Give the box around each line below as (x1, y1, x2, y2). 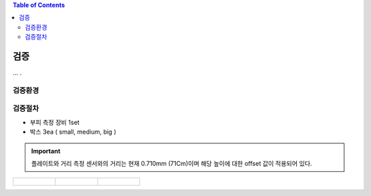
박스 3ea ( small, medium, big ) (30, 127, 117, 136)
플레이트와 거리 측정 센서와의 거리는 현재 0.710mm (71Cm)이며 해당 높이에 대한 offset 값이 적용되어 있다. (31, 159, 313, 167)
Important (31, 147, 61, 155)
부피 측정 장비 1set (30, 118, 80, 126)
